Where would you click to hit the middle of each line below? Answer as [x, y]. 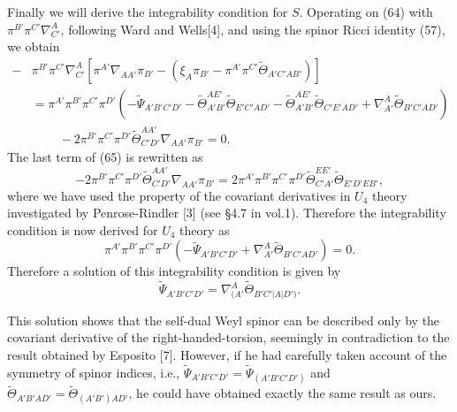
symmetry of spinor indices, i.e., [94, 372]
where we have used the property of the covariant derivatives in [179, 195]
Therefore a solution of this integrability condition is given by [174, 271]
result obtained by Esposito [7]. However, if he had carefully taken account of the [227, 355]
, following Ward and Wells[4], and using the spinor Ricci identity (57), [253, 29]
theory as [205, 229]
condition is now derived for [83, 229]
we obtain [34, 46]
